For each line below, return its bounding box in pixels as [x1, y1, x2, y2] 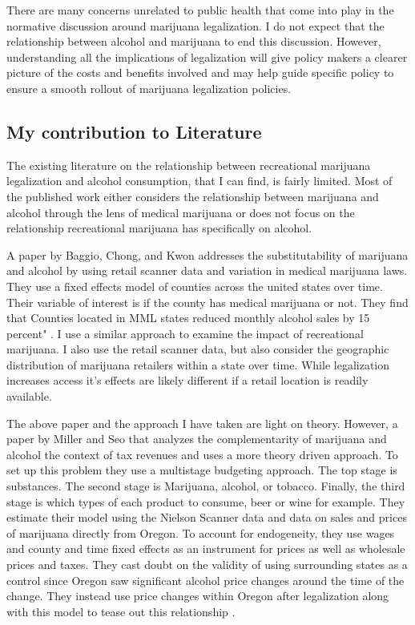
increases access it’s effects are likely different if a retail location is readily [6, 372, 369, 389]
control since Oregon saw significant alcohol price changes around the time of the [6, 571, 405, 588]
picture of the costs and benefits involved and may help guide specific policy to [6, 64, 394, 81]
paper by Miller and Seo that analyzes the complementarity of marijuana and [6, 430, 387, 447]
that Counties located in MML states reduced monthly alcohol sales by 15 [6, 309, 370, 326]
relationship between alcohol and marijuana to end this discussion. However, [6, 33, 381, 50]
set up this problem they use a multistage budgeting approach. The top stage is [6, 462, 397, 478]
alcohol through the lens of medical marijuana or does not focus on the [6, 204, 355, 220]
